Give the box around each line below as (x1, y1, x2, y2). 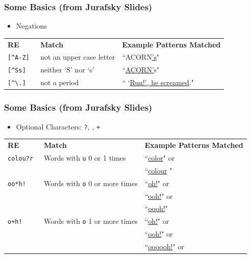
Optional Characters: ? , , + (16, 121, 100, 132)
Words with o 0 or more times (44, 177, 138, 188)
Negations (16, 20, 47, 31)
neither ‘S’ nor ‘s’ (40, 64, 95, 75)
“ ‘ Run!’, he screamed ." (122, 77, 194, 88)
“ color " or (145, 152, 175, 163)
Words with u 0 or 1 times (44, 152, 126, 163)
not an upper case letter (40, 51, 115, 62)
